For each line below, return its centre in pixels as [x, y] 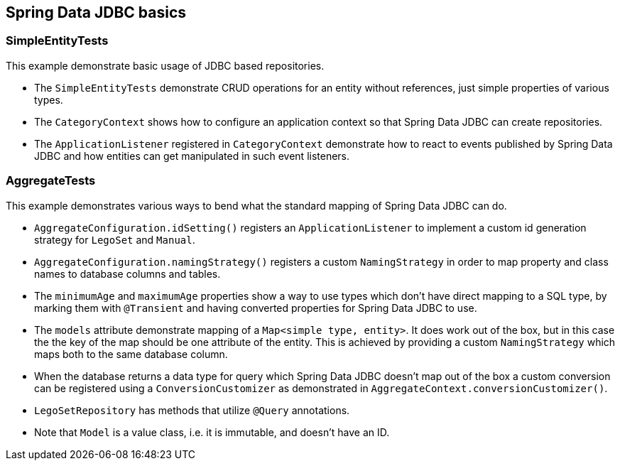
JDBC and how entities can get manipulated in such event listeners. [192, 156]
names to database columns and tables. [127, 273]
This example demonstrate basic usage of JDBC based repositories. [165, 65]
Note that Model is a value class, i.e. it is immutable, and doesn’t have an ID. [212, 432]
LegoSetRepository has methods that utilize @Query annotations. [192, 410]
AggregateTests [51, 181]
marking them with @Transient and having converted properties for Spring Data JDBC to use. [256, 308]
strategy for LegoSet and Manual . [115, 239]
